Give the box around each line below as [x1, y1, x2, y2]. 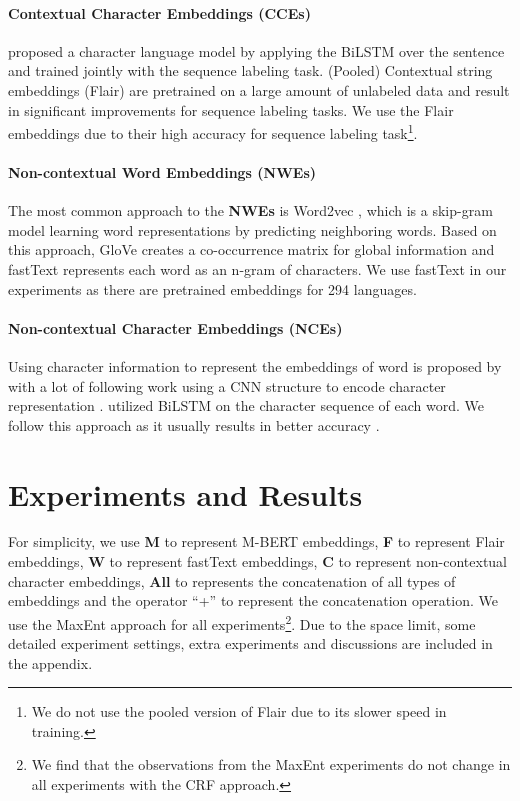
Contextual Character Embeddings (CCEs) [8, 2, 311, 23]
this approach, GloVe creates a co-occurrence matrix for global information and [8, 239, 495, 260]
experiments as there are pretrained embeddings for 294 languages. [8, 278, 417, 299]
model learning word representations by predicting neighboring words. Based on [8, 219, 497, 240]
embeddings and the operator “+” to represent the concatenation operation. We [8, 590, 498, 611]
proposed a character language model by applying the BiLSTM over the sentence [8, 40, 505, 61]
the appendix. [8, 652, 93, 673]
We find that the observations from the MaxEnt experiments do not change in [31, 754, 511, 775]
